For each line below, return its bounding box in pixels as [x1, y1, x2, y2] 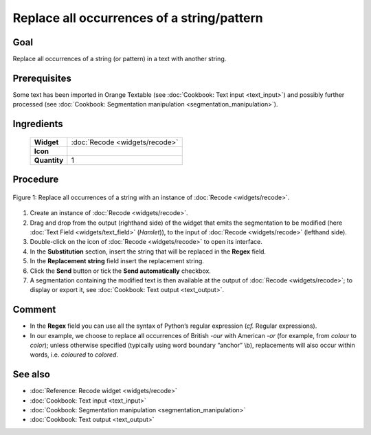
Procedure [12, 174, 59, 186]
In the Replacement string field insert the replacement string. [30, 257, 204, 265]
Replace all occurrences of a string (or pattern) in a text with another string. [12, 55, 227, 63]
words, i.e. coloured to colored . [30, 350, 118, 359]
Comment [12, 304, 56, 315]
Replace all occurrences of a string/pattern [12, 10, 264, 25]
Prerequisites [12, 72, 71, 84]
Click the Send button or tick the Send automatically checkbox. [30, 267, 211, 275]
